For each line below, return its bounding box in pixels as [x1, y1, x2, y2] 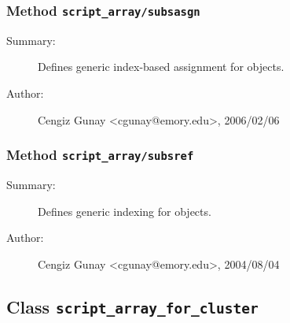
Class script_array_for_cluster [6, 294, 259, 318]
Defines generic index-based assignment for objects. [38, 58, 284, 75]
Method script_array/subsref [6, 145, 194, 165]
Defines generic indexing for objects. [38, 202, 211, 219]
